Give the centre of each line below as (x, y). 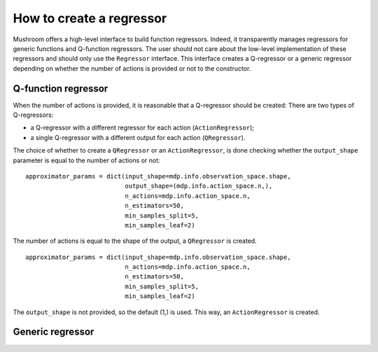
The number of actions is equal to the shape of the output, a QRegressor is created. (135, 241)
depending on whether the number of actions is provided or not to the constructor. (132, 68)
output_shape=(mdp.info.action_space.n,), (199, 186)
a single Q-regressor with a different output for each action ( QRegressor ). (138, 137)
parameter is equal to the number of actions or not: (86, 160)
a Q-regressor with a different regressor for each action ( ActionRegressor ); (142, 128)
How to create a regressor (90, 18)
